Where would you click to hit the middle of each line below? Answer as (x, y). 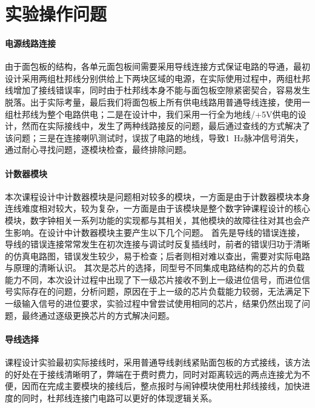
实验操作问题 (56, 14)
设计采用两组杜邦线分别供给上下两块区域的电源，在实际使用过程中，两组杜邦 (157, 78)
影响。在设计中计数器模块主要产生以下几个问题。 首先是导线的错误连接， (159, 232)
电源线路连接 (30, 43)
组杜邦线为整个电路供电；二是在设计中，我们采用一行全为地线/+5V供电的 (151, 114)
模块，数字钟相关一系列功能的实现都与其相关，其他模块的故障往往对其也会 (153, 220)
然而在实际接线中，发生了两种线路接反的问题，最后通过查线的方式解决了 (166, 126)
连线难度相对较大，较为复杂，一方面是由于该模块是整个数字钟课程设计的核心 (157, 208)
